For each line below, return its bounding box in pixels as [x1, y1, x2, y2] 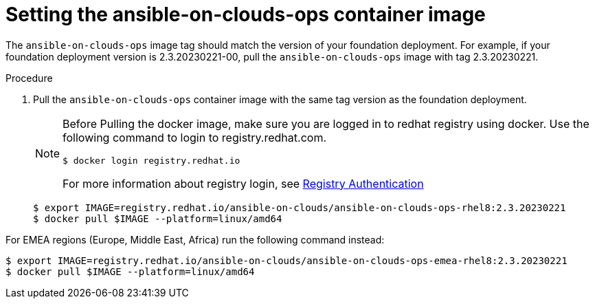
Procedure [5, 72, 53, 84]
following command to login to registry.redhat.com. [63, 130, 327, 144]
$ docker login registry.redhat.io [63, 155, 240, 166]
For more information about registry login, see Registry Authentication [63, 176, 424, 191]
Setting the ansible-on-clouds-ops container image [5, 3, 486, 26]
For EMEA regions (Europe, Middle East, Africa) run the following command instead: [5, 233, 385, 246]
